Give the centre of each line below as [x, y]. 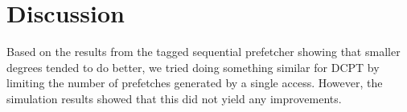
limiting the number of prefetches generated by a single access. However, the [195, 83]
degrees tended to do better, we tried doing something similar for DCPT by [193, 67]
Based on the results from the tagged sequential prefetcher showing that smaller [203, 52]
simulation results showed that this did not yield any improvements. [174, 98]
